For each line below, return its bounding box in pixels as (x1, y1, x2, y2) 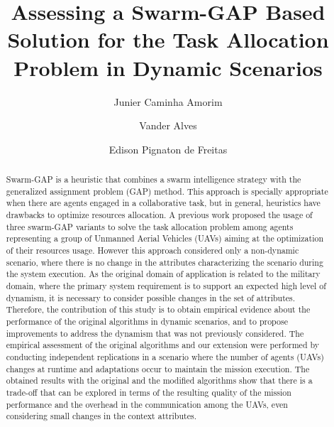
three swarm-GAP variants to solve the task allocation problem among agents (6, 220, 294, 232)
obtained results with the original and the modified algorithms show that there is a (6, 374, 313, 387)
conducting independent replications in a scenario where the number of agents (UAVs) (6, 350, 324, 362)
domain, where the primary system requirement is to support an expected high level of (6, 279, 326, 291)
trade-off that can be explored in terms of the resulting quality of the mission (6, 386, 291, 398)
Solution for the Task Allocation (7, 25, 329, 54)
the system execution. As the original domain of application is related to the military (6, 268, 321, 280)
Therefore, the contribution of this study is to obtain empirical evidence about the (6, 303, 311, 315)
